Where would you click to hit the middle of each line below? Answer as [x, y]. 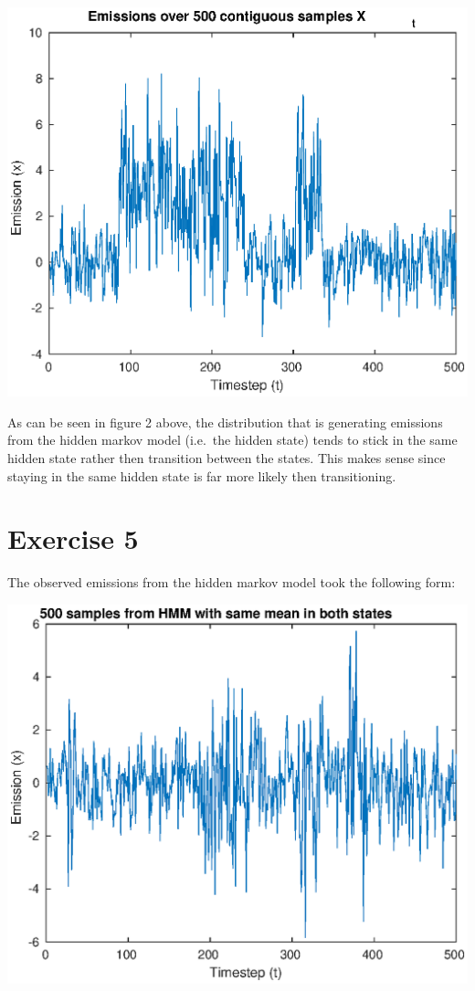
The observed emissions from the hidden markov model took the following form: [232, 582]
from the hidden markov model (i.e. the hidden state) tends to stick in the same [232, 440]
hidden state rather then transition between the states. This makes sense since [227, 457]
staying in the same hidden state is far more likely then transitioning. [202, 475]
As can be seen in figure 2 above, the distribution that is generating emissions [225, 422]
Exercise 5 [73, 538]
